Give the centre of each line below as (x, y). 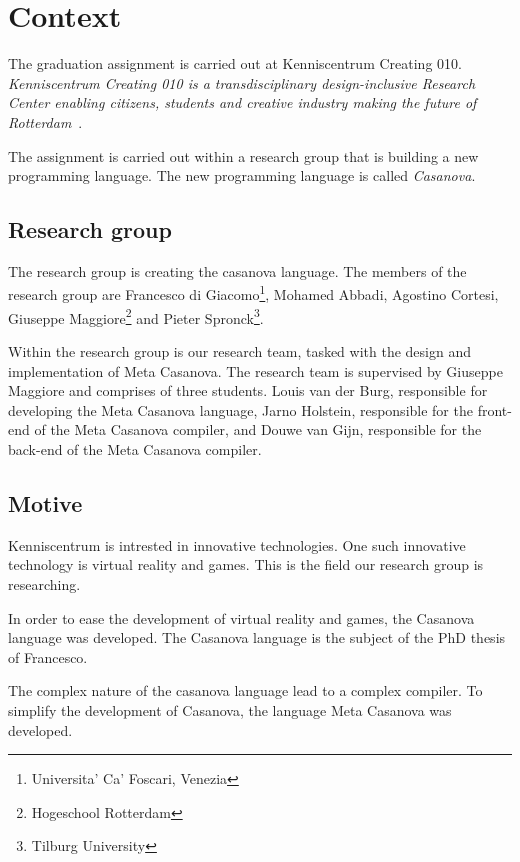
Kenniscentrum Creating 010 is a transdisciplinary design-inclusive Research (242, 82)
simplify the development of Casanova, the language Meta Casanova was (230, 709)
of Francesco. (48, 656)
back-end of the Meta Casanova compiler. (135, 448)
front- (494, 409)
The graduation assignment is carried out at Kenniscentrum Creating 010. (235, 63)
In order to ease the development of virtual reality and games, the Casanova (241, 617)
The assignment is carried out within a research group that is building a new (243, 155)
